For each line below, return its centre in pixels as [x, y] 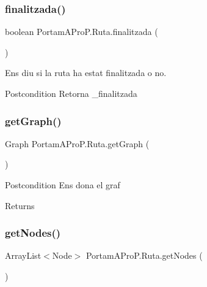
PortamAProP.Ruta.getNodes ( [144, 255]
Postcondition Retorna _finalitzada [71, 93]
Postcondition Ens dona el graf [63, 185]
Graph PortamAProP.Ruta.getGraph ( [77, 143]
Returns [20, 205]
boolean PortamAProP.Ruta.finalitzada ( [82, 32]
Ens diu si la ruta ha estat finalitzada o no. [86, 73]
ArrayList [23, 255]
